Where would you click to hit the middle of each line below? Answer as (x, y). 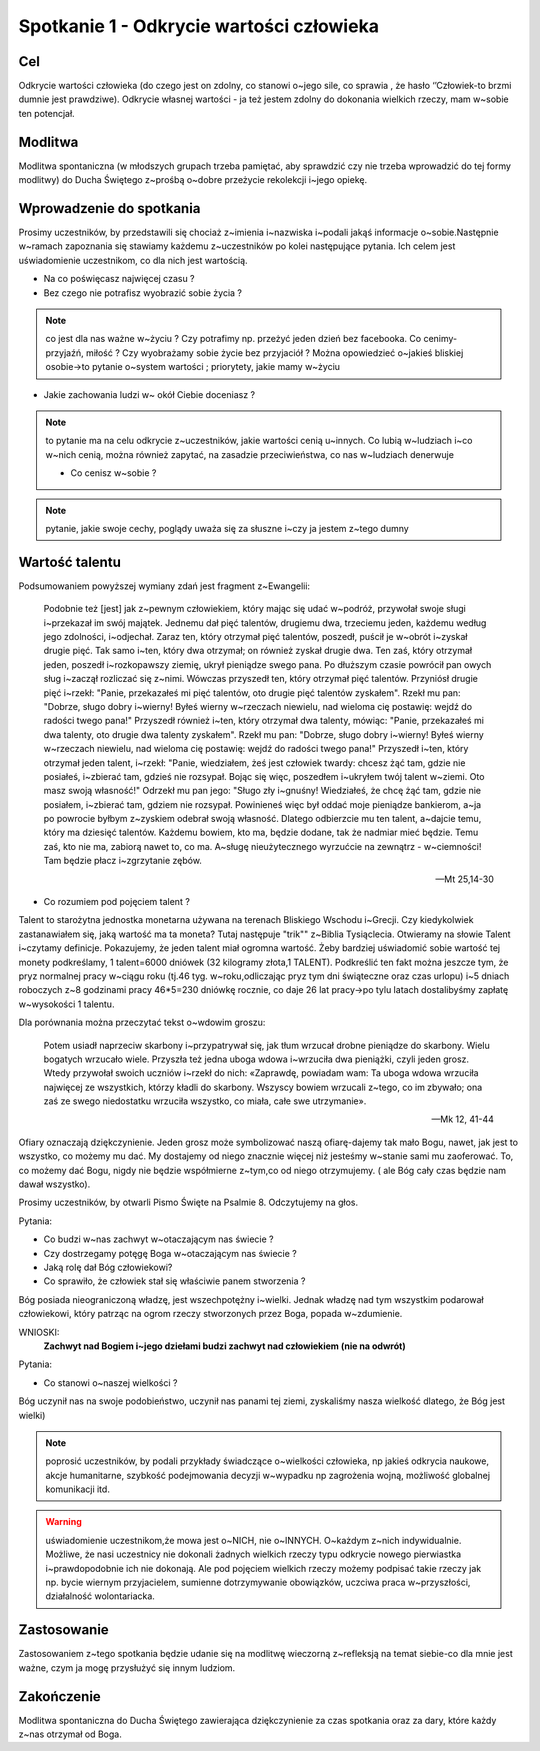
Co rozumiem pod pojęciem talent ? (116, 902)
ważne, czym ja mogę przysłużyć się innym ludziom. (127, 1667)
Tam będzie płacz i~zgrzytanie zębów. (122, 861)
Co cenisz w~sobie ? (113, 473)
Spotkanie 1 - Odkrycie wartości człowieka (199, 26)
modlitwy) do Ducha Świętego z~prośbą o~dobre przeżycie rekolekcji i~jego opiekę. (193, 180)
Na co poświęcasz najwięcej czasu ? (119, 279)
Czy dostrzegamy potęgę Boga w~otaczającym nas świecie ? (170, 1253)
